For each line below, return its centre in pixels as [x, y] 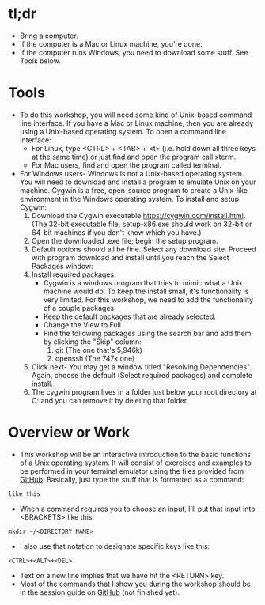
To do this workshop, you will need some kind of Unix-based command [136, 115]
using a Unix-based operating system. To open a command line [123, 131]
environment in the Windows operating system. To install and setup [129, 199]
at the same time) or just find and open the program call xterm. [134, 157]
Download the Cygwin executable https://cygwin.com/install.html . [138, 215]
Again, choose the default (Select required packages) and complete [142, 375]
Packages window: [62, 266]
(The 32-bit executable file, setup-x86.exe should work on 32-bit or [142, 224]
